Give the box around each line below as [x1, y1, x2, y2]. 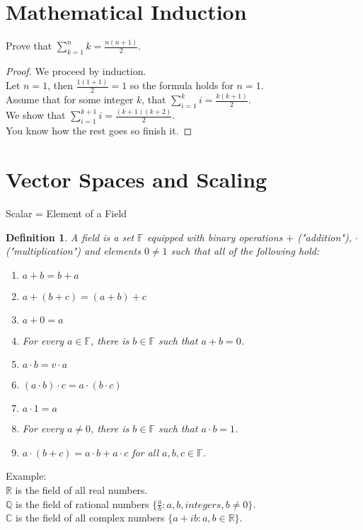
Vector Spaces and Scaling [6, 164, 267, 193]
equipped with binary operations [146, 229, 283, 244]
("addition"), [297, 229, 352, 244]
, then [47, 78, 73, 93]
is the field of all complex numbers [16, 510, 165, 525]
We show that [6, 108, 66, 122]
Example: [6, 468, 47, 483]
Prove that [6, 38, 52, 53]
